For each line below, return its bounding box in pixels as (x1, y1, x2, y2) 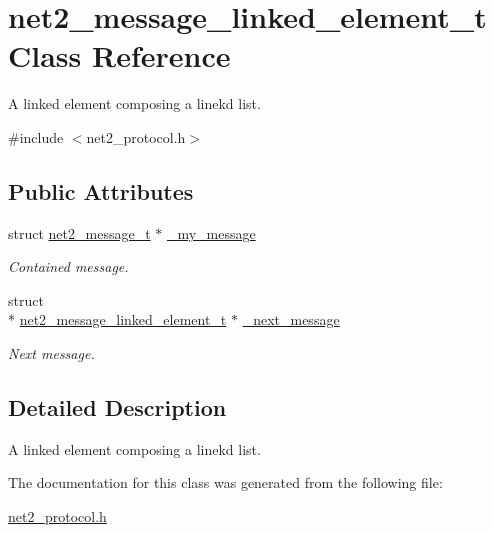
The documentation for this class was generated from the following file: (8, 472, 443, 493)
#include (8, 126, 64, 147)
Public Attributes (8, 175, 194, 206)
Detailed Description (8, 392, 227, 423)
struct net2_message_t (8, 222, 151, 243)
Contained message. (8, 256, 129, 277)
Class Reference (8, 35, 231, 76)
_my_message (166, 222, 256, 243)
